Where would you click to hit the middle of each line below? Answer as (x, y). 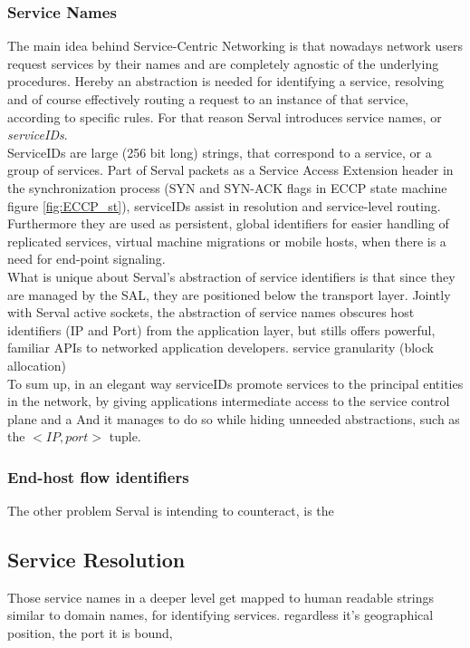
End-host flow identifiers (98, 476)
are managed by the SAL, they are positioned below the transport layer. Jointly (229, 294)
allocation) (37, 365)
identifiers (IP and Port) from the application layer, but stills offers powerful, (221, 329)
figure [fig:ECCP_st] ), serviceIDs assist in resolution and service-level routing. (224, 205)
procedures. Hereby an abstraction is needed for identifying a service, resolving (226, 81)
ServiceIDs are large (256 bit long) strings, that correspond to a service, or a (220, 152)
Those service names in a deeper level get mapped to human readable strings (221, 597)
